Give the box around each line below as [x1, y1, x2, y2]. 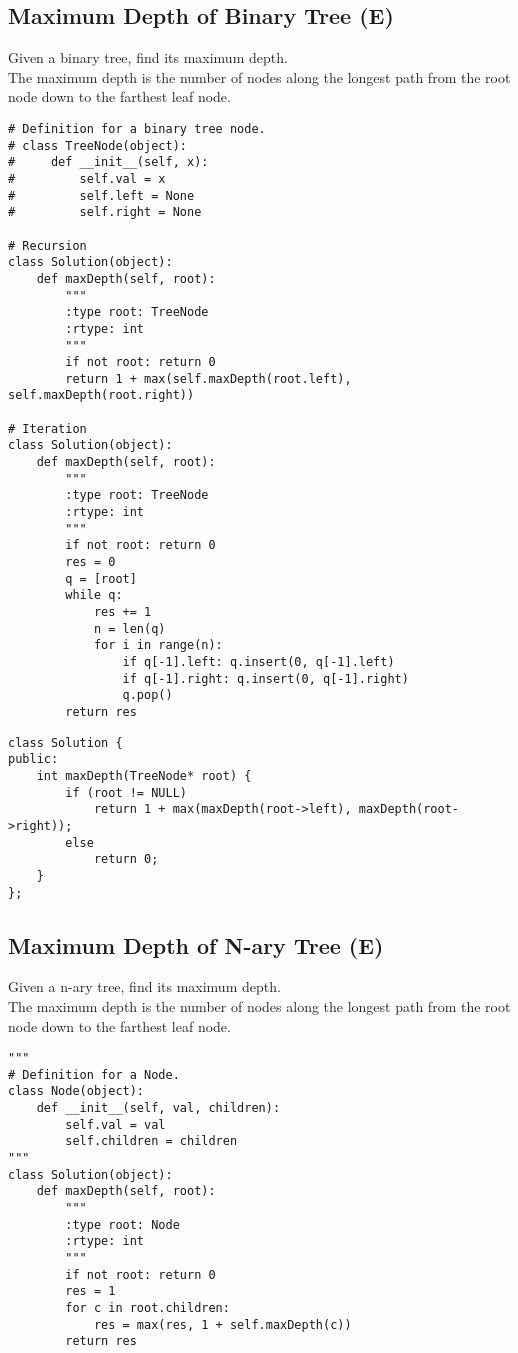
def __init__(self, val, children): [36, 1101, 281, 1116]
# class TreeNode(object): [8, 138, 187, 153]
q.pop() [122, 688, 173, 703]
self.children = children [65, 1134, 238, 1149]
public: [8, 752, 59, 767]
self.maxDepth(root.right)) [8, 388, 195, 403]
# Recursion [8, 238, 87, 253]
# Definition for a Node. [8, 1067, 180, 1082]
